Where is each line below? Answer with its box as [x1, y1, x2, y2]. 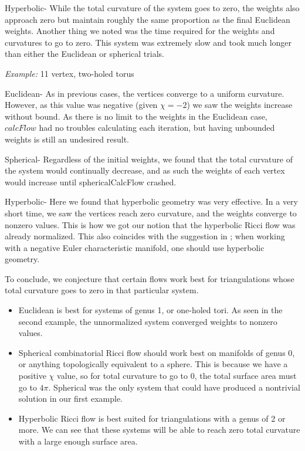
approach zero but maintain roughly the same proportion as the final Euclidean [5, 13, 290, 25]
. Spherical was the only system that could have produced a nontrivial [48, 381, 300, 393]
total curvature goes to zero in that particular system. [5, 284, 199, 296]
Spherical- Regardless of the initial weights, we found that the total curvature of [5, 152, 293, 165]
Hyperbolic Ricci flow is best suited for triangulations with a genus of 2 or [18, 412, 286, 424]
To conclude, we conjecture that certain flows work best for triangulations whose [5, 272, 294, 284]
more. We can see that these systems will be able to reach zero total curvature [18, 423, 300, 436]
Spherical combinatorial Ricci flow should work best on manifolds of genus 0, [18, 346, 295, 358]
